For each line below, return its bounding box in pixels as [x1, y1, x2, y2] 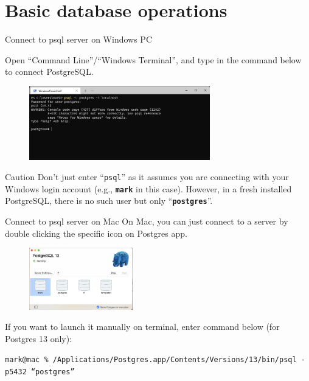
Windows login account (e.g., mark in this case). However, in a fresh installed [5, 182, 292, 195]
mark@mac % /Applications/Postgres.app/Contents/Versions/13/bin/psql [5, 355, 297, 365]
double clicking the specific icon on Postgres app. [5, 226, 187, 239]
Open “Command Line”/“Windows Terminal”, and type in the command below [5, 53, 302, 66]
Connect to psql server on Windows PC [5, 33, 152, 46]
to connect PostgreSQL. [5, 65, 94, 78]
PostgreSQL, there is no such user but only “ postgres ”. [5, 194, 213, 207]
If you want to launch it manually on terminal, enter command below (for [5, 320, 280, 333]
